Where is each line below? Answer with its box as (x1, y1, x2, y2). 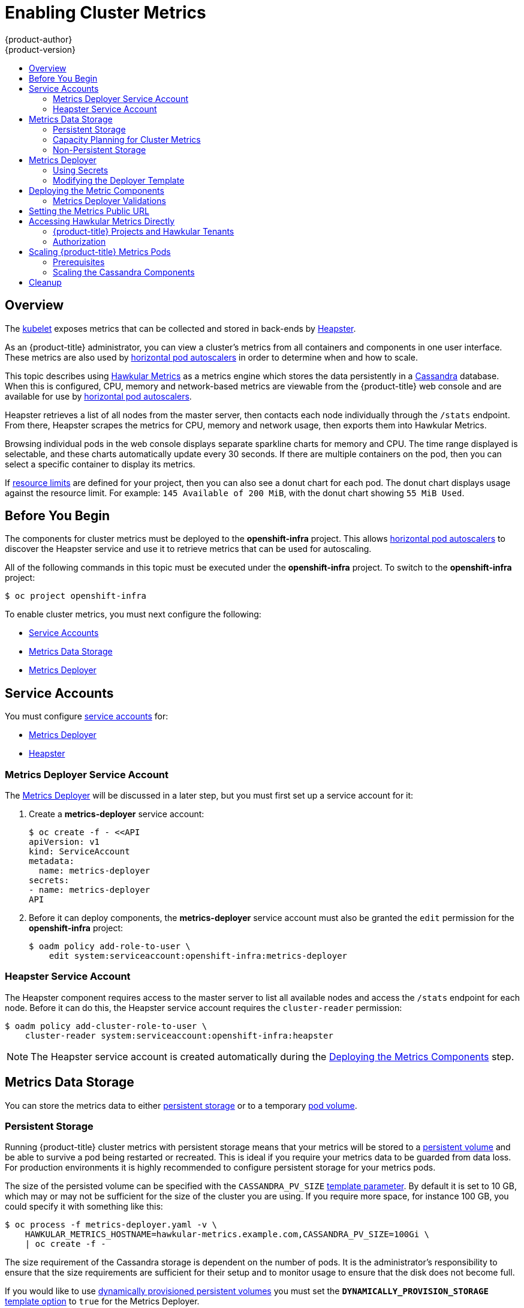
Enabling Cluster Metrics (5, 2, 206, 23)
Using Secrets (53, 164, 109, 175)
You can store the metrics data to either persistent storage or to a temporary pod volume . (5, 1100, 357, 1111)
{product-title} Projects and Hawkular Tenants (53, 226, 234, 236)
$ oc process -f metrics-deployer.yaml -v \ (5, 1220, 218, 1230)
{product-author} (5, 34, 73, 44)
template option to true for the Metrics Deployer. (5, 1296, 200, 1307)
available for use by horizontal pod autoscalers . (5, 391, 192, 401)
